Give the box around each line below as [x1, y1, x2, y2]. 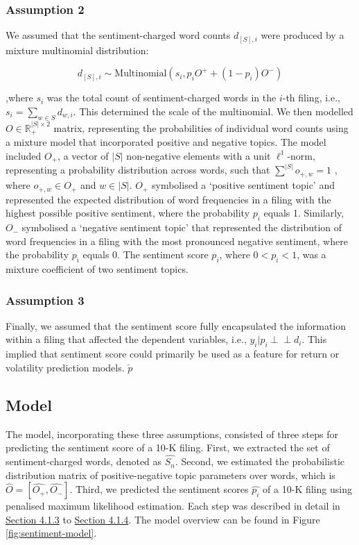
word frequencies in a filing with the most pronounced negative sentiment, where [6, 233, 348, 248]
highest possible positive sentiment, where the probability [6, 206, 250, 220]
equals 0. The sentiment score [82, 247, 209, 262]
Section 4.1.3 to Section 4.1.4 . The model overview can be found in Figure [6, 512, 320, 526]
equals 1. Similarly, [263, 206, 344, 220]
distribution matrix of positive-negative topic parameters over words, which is [6, 467, 335, 482]
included [6, 148, 42, 162]
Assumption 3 [6, 291, 85, 308]
